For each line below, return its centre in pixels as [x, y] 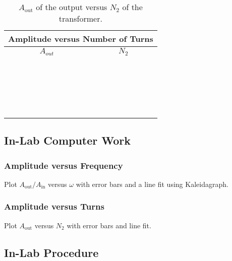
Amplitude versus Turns [54, 206]
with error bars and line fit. [109, 225]
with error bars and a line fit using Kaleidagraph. [152, 184]
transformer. [80, 18]
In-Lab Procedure [51, 252]
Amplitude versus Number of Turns [81, 39]
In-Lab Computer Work [68, 140]
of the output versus [72, 7]
